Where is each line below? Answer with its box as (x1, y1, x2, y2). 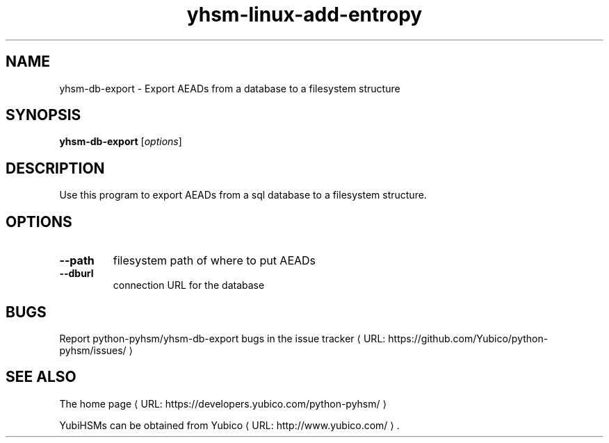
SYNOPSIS (6, 106, 81, 124)
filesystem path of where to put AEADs (113, 253, 316, 268)
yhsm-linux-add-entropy (186, 3, 423, 26)
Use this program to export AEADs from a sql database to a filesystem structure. (59, 189, 427, 201)
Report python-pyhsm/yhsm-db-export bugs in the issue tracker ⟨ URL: (59, 332, 386, 344)
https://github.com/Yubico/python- (388, 332, 549, 344)
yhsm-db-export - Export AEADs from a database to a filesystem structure (59, 82, 400, 94)
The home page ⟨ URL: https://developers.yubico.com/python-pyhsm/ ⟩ (59, 397, 387, 410)
